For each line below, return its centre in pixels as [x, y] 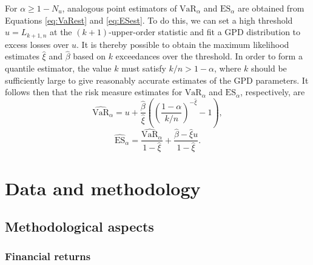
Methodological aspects [79, 226]
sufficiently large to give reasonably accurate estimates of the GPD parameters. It [157, 80]
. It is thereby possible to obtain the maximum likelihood [183, 44]
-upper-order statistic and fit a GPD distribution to [205, 32]
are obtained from [271, 8]
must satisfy [144, 68]
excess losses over [37, 44]
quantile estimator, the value [58, 68]
